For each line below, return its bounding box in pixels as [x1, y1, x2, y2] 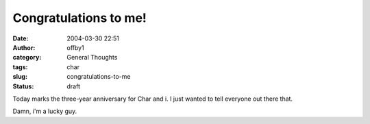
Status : [12, 82, 34, 90]
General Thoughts [66, 53, 118, 62]
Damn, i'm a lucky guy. [12, 107, 77, 116]
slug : [12, 73, 27, 81]
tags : [12, 62, 28, 71]
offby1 [66, 43, 85, 51]
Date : [12, 34, 29, 42]
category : [12, 53, 42, 62]
